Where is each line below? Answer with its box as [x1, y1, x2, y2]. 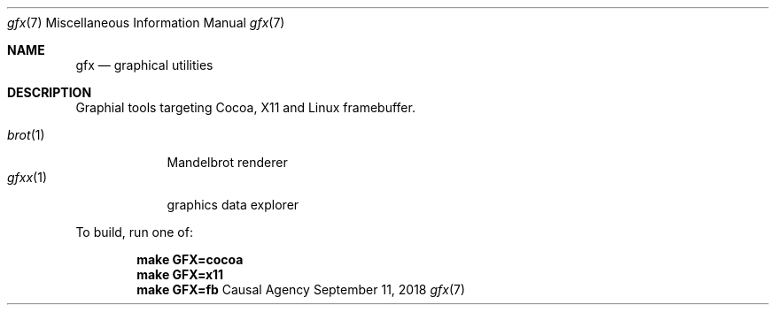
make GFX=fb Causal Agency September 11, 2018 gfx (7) [136, 282, 466, 297]
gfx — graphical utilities [75, 57, 213, 72]
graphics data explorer [167, 197, 299, 212]
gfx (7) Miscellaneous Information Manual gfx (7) [7, 15, 285, 30]
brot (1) [7, 127, 45, 142]
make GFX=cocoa [136, 252, 244, 267]
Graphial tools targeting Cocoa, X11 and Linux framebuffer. [75, 100, 415, 115]
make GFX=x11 [136, 267, 224, 282]
